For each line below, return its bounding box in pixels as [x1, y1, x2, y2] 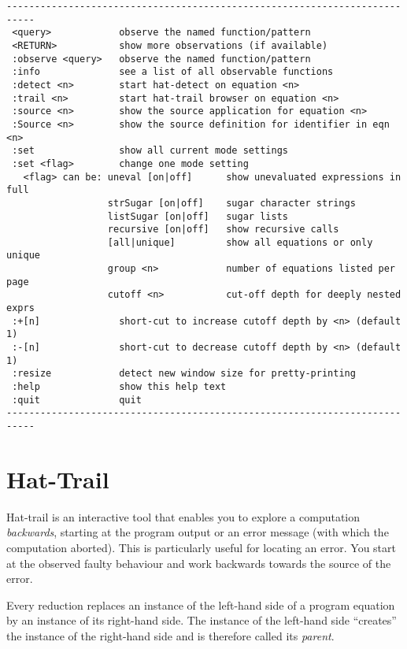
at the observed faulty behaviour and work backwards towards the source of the [6, 554, 391, 571]
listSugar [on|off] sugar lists [107, 210, 288, 222]
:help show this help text [12, 381, 227, 393]
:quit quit [12, 394, 142, 406]
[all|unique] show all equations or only [107, 236, 373, 248]
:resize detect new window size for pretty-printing [12, 368, 356, 380]
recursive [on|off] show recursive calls [107, 224, 339, 235]
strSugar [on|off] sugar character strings [107, 197, 356, 209]
